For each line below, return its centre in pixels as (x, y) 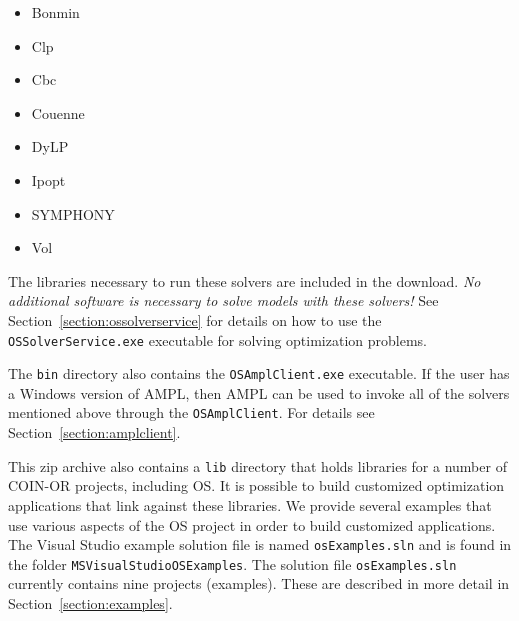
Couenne (58, 112)
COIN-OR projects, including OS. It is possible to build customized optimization (256, 485)
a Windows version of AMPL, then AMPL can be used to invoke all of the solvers (259, 392)
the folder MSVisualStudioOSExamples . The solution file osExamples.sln (232, 563)
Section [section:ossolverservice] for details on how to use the (195, 319)
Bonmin (55, 12)
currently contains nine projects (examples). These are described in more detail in (259, 583)
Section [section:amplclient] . (94, 432)
